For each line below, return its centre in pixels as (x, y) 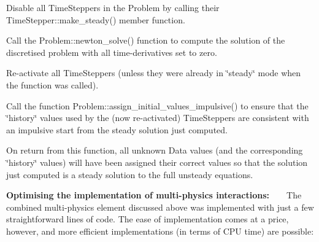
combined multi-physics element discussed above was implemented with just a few (160, 207)
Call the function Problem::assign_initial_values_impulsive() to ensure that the (157, 105)
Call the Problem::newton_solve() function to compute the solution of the (146, 40)
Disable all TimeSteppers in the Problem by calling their (113, 7)
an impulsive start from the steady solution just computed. (117, 129)
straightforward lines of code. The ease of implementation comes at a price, (148, 219)
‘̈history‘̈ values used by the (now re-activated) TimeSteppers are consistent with (158, 118)
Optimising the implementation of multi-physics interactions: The (154, 195)
